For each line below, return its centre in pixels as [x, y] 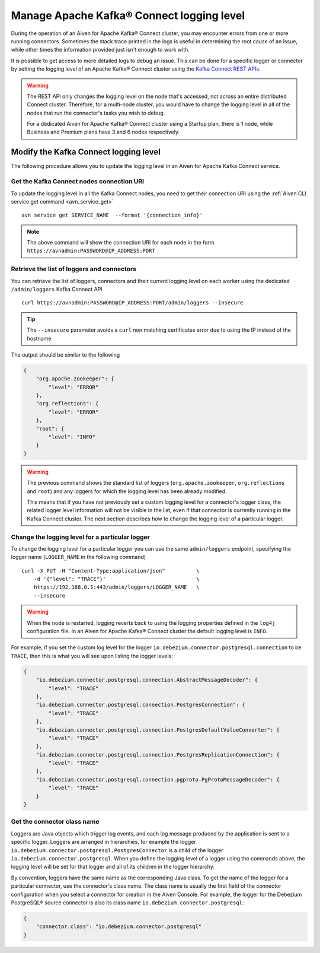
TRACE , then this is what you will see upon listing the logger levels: [92, 656]
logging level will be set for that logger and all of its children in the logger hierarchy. [113, 867]
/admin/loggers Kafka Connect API [57, 289]
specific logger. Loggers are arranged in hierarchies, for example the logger [103, 842]
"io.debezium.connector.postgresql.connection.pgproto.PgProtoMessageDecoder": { [158, 779]
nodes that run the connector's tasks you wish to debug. [96, 113]
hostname [39, 338]
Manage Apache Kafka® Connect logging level [128, 15]
